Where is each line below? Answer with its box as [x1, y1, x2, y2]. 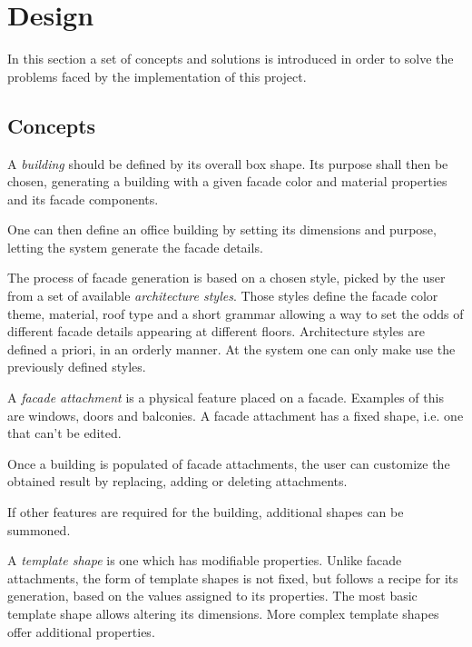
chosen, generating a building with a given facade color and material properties [7, 172, 447, 191]
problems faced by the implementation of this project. [7, 66, 307, 85]
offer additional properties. [7, 622, 155, 641]
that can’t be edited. [7, 423, 122, 443]
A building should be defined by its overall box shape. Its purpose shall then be [7, 154, 448, 173]
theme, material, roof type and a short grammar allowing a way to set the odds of [7, 304, 464, 323]
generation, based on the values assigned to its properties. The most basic [7, 586, 418, 605]
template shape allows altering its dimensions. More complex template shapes [7, 603, 439, 622]
